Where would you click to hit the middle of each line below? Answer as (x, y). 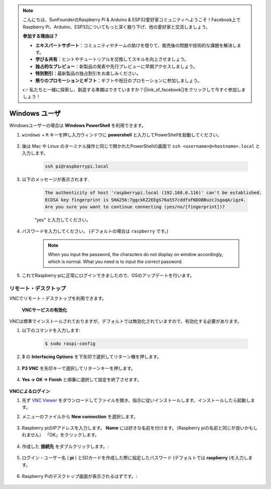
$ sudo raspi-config (70, 344)
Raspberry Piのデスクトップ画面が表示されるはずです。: (80, 476)
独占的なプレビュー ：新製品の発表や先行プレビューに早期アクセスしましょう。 (116, 66)
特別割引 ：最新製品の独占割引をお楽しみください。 (88, 73)
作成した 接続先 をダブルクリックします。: (65, 446)
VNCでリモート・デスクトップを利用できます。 (58, 298)
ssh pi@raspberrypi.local (77, 166)
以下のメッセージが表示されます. (55, 179)
